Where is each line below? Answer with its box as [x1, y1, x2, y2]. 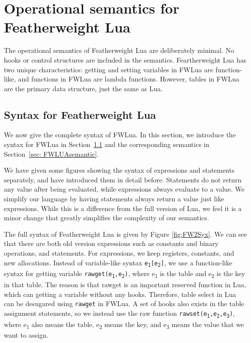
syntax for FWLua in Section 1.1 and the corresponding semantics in [4, 139, 209, 149]
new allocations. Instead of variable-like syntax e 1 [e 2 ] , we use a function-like [4, 257, 233, 268]
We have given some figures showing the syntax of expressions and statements [4, 165, 235, 175]
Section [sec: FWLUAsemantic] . [4, 148, 99, 159]
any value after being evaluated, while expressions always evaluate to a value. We [4, 184, 245, 194]
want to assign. [4, 329, 48, 340]
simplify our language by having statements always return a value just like [4, 194, 224, 204]
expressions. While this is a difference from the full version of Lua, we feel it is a [4, 203, 242, 213]
